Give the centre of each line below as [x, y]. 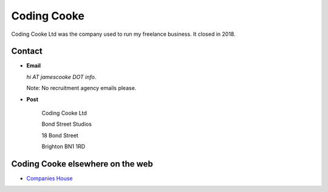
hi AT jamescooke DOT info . [61, 77]
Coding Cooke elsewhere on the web [82, 164]
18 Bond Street [60, 135]
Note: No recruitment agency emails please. [81, 88]
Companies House [50, 179]
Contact [27, 51]
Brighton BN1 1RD [63, 146]
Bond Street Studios [67, 124]
